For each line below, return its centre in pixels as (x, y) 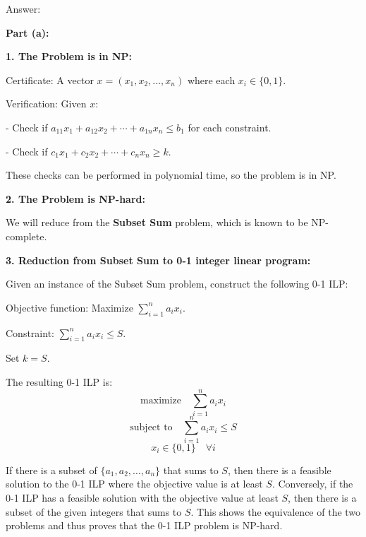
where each (211, 79)
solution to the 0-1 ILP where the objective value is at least (134, 484)
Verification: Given (46, 104)
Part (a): (28, 32)
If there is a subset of (51, 470)
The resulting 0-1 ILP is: (59, 381)
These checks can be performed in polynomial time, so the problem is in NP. (171, 175)
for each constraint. (230, 127)
